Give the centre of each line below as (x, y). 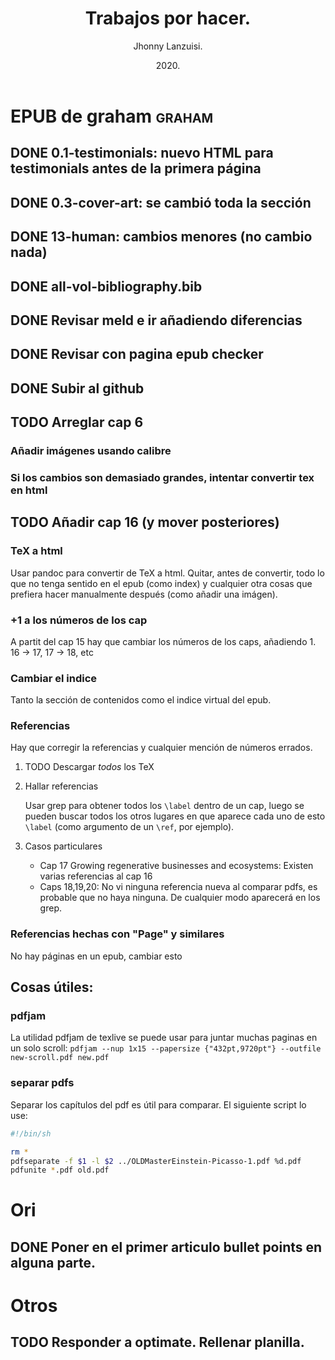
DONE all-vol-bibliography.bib (106, 286)
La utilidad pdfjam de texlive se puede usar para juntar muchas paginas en (164, 1038)
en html (29, 490)
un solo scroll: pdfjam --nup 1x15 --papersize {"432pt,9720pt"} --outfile (166, 1048)
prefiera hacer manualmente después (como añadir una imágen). (144, 594)
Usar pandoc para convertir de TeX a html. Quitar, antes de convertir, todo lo (167, 573)
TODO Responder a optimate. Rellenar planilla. (157, 1342)
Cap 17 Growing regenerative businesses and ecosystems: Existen (176, 866)
